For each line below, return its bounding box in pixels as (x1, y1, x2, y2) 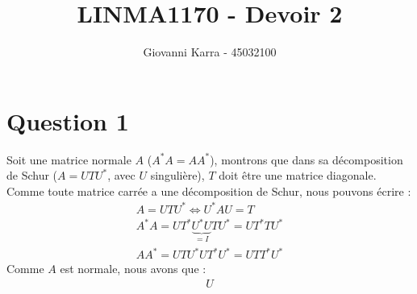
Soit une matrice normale (6, 151, 131, 168)
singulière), (150, 167, 205, 184)
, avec (107, 167, 136, 184)
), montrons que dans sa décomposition (210, 151, 403, 168)
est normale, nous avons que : (60, 260, 206, 277)
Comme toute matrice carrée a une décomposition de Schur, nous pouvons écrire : (6, 182, 411, 199)
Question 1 (6, 104, 129, 137)
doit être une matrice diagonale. (219, 167, 377, 184)
